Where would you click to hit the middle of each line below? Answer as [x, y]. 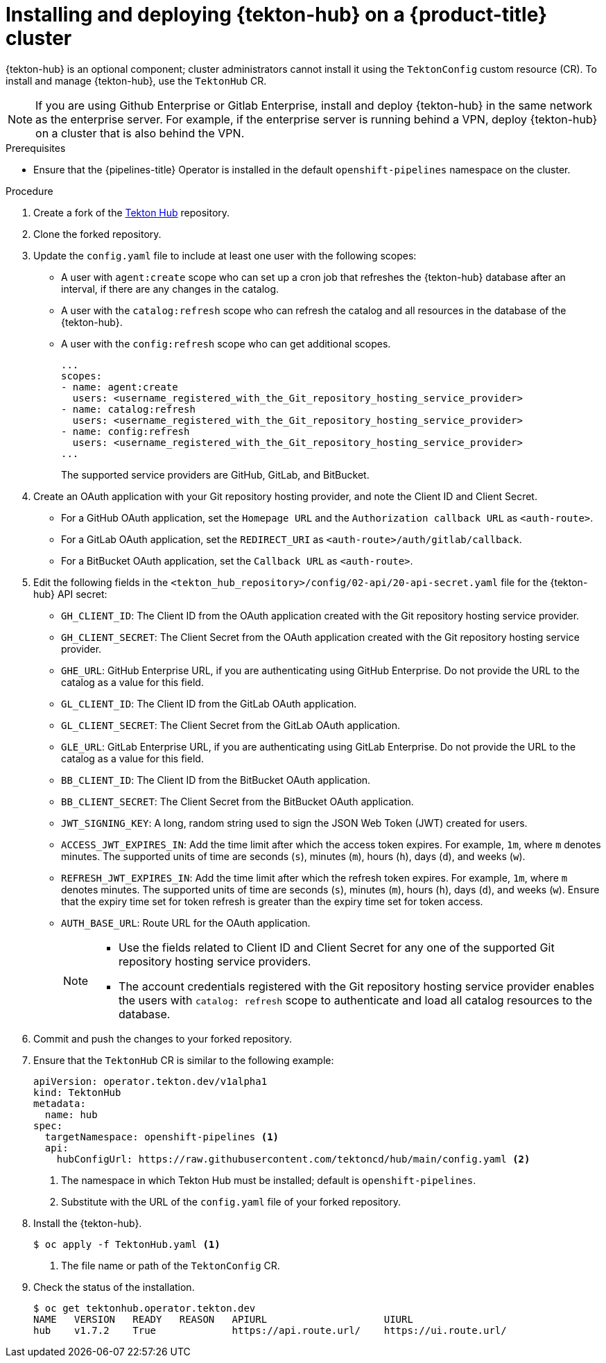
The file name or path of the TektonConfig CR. [171, 1265]
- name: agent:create [120, 387]
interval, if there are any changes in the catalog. [170, 289]
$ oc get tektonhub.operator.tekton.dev [145, 1308]
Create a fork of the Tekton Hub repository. [132, 212]
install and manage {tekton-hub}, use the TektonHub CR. [136, 80]
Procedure [29, 191]
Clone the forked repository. [97, 234]
